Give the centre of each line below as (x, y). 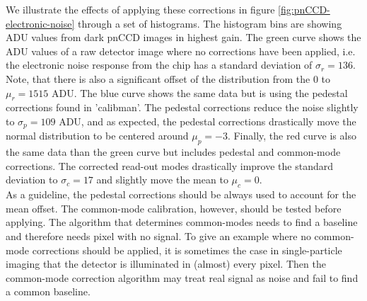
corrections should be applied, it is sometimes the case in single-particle (187, 250)
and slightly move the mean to (162, 180)
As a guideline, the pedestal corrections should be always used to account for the (181, 194)
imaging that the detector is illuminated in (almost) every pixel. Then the (166, 264)
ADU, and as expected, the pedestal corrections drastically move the (208, 121)
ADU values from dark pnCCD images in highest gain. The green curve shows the (183, 37)
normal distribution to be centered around (97, 136)
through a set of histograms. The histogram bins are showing (210, 23)
